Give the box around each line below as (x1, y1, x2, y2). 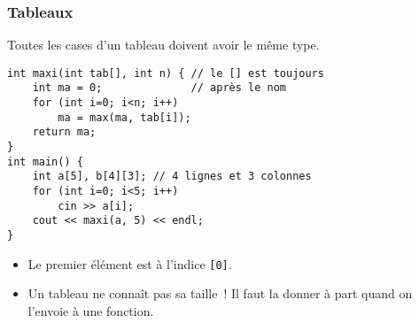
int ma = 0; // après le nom (32, 81, 286, 95)
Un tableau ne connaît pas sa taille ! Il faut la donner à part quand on (27, 284, 413, 303)
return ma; (32, 126, 97, 139)
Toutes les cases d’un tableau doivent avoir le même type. (7, 35, 320, 54)
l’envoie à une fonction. (27, 301, 154, 319)
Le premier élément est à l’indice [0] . (27, 254, 232, 273)
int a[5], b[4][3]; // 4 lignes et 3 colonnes (32, 170, 312, 183)
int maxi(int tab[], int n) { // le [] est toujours (7, 66, 324, 80)
